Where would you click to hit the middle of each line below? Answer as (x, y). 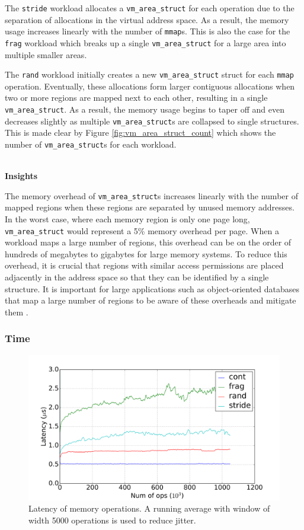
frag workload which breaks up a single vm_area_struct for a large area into (145, 42)
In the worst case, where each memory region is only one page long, (127, 219)
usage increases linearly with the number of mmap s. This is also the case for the (148, 31)
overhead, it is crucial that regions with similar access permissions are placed (144, 265)
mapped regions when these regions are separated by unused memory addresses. (150, 207)
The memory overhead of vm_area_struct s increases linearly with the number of (151, 195)
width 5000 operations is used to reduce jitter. (112, 520)
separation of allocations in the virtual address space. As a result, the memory (147, 19)
